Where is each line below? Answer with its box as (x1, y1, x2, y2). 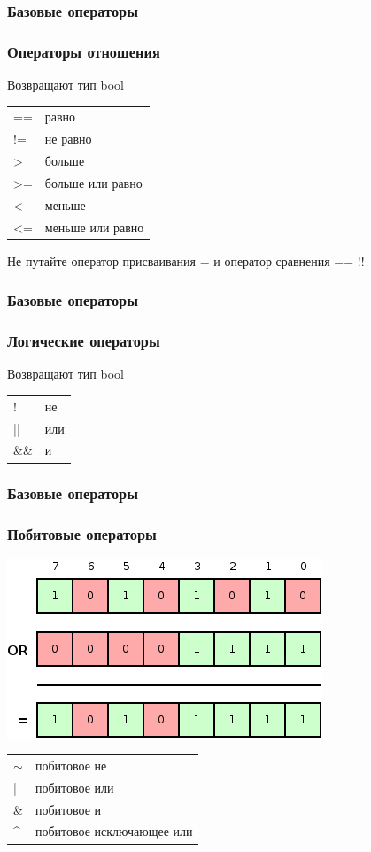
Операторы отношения (7, 40, 160, 62)
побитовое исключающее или (35, 822, 193, 840)
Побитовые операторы (7, 523, 157, 545)
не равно (44, 129, 92, 148)
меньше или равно (44, 217, 144, 236)
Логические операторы (7, 330, 160, 352)
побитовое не (35, 755, 107, 774)
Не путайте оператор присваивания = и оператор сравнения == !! (7, 251, 365, 270)
